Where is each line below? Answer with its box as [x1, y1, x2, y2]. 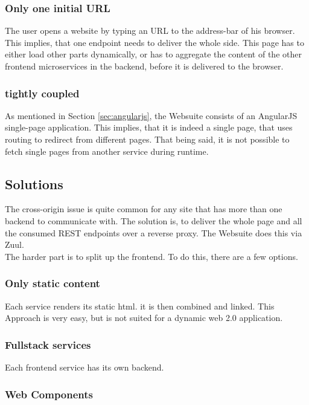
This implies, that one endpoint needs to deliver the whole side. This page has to [5, 36, 304, 48]
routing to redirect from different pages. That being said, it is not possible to [5, 133, 290, 145]
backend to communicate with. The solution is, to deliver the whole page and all [5, 214, 302, 227]
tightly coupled [5, 85, 80, 100]
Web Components [5, 386, 94, 401]
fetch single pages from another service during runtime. [5, 144, 209, 157]
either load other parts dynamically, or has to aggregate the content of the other [5, 48, 302, 60]
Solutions [5, 174, 63, 193]
